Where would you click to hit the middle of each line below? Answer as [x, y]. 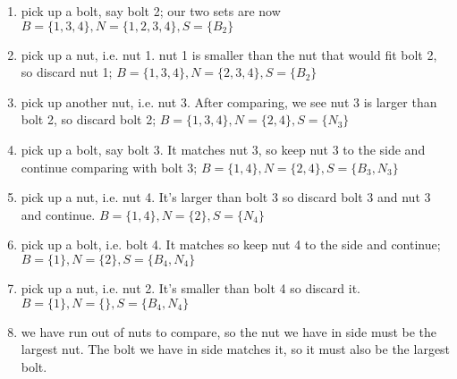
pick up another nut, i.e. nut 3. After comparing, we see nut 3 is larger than [229, 101]
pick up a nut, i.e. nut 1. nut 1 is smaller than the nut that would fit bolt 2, [229, 54]
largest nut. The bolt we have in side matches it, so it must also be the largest [236, 349]
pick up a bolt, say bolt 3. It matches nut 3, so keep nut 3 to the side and [223, 149]
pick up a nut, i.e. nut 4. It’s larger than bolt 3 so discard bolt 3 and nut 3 [226, 197]
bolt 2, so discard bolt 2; [89, 119]
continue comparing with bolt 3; [109, 167]
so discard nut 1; [67, 72]
